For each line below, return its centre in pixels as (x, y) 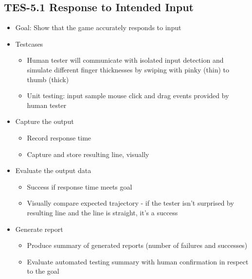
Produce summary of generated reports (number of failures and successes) (137, 245)
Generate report (39, 229)
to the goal (43, 271)
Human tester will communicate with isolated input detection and (125, 60)
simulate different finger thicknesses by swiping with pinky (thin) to (128, 69)
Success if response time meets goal (80, 186)
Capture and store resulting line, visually (88, 154)
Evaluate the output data (53, 170)
